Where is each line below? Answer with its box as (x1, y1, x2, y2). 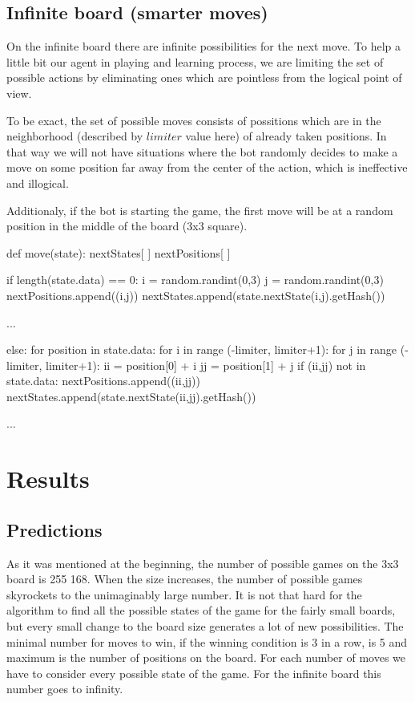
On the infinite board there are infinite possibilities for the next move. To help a (6, 38, 401, 55)
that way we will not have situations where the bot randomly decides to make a (6, 143, 398, 160)
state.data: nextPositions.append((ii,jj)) (6, 372, 200, 389)
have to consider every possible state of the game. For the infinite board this (6, 664, 381, 681)
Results (6, 462, 90, 495)
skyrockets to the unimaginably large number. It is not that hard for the (6, 586, 362, 603)
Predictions (6, 517, 103, 542)
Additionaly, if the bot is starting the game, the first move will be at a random (6, 201, 393, 218)
